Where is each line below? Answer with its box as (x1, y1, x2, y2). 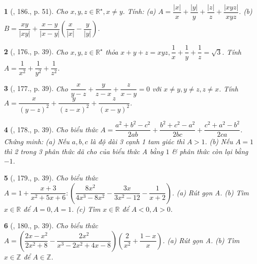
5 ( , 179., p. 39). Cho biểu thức (4, 173, 98, 182)
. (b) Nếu (204, 136, 233, 147)
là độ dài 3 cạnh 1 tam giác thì (90, 136, 185, 147)
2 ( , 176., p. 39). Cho (4, 46, 68, 57)
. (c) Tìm (71, 203, 101, 214)
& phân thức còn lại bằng (172, 146, 249, 156)
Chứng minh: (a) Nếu (4, 136, 70, 147)
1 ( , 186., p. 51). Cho (4, 6, 68, 16)
